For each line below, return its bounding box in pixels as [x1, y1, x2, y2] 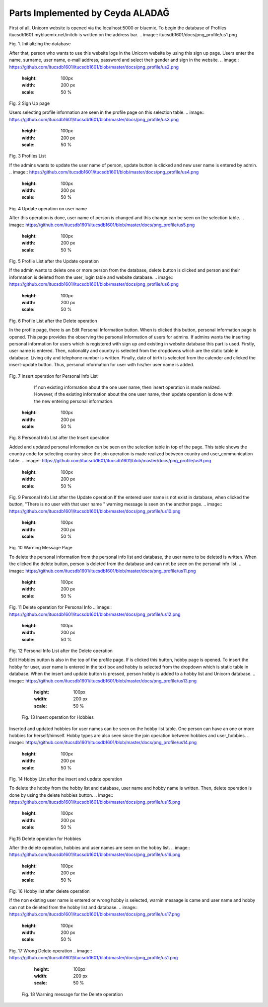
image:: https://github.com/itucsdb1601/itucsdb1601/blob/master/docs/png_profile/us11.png [9, 568, 196, 574]
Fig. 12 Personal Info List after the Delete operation [9, 648, 113, 654]
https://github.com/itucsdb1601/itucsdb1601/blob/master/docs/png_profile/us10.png [9, 508, 181, 514]
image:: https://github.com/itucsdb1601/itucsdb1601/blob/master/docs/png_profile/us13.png [9, 677, 197, 683]
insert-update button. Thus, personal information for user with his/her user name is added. [9, 362, 195, 368]
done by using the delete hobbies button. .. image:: [9, 792, 114, 798]
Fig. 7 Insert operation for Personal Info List [9, 373, 98, 379]
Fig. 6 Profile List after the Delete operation [9, 318, 98, 324]
